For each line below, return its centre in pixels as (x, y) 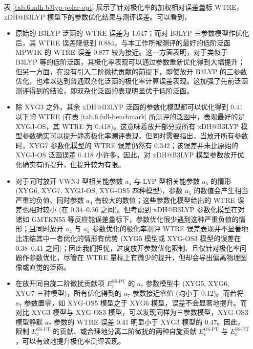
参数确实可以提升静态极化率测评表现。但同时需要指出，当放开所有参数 (135, 136)
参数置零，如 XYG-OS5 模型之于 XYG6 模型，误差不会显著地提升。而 (136, 302)
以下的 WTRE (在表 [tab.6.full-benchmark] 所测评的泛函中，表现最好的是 (130, 116)
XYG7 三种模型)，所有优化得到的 (68, 293)
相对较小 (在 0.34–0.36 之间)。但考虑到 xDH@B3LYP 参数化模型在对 (137, 209)
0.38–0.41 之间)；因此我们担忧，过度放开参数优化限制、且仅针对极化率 (127, 248)
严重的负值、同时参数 (50, 200)
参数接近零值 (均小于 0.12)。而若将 (188, 293)
